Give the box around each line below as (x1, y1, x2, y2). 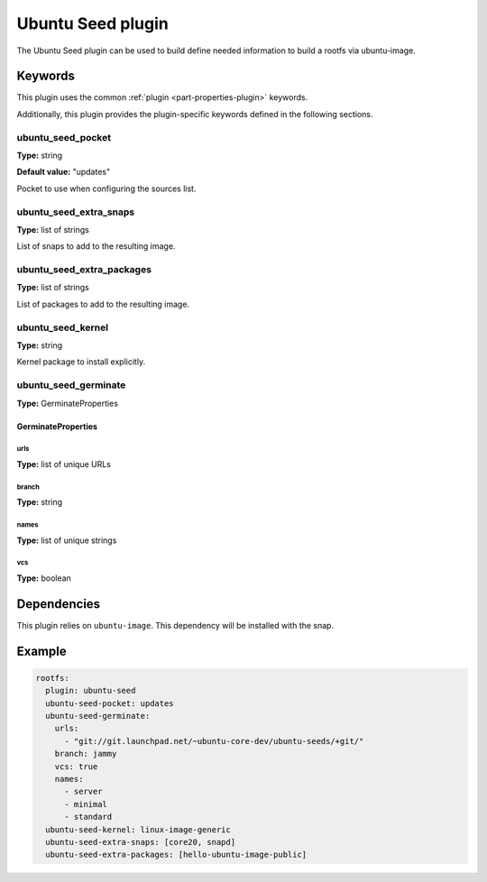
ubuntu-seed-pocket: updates (45, 698, 175, 708)
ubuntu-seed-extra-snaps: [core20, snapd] (45, 837, 236, 847)
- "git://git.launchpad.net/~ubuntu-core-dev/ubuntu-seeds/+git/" (64, 736, 364, 746)
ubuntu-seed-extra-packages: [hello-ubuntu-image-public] (45, 850, 308, 860)
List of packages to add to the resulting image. (16, 299, 189, 309)
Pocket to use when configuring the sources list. (16, 183, 197, 194)
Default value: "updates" (16, 167, 111, 178)
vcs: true (54, 761, 98, 771)
